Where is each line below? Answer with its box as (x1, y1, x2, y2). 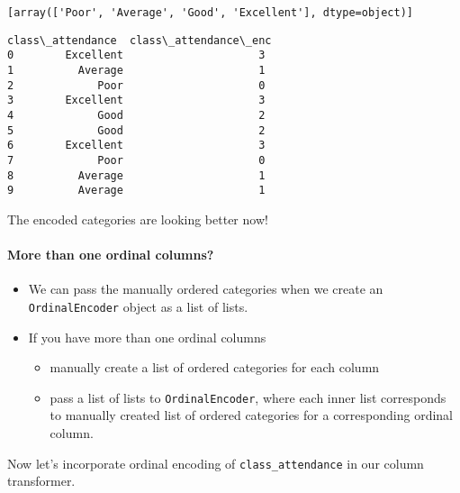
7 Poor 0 (7, 153, 266, 167)
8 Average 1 (7, 169, 266, 182)
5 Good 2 (7, 123, 266, 137)
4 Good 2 (7, 108, 266, 122)
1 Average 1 (7, 63, 266, 77)
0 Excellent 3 (7, 49, 266, 62)
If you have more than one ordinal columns (28, 327, 266, 346)
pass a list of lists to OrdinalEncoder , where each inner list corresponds (50, 388, 446, 406)
